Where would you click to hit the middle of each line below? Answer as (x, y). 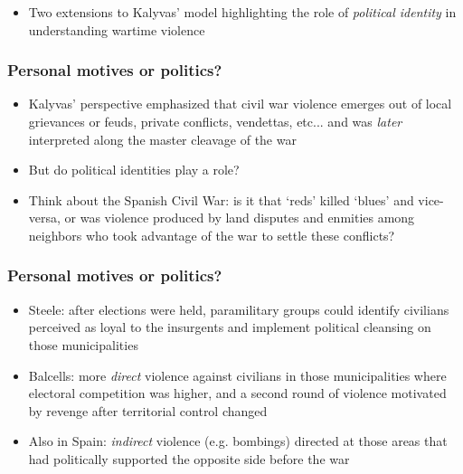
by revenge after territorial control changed (148, 410)
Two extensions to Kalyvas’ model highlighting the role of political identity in (242, 12)
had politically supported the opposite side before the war (189, 458)
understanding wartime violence (117, 29)
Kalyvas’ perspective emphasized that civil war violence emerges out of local (240, 104)
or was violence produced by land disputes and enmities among (240, 218)
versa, (44, 218)
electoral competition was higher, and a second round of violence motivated (237, 393)
